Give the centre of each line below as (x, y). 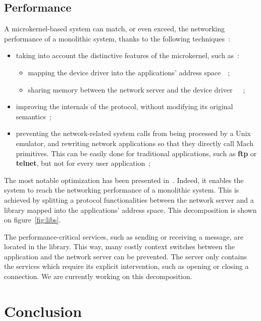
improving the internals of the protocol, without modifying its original (124, 106)
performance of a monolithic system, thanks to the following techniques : (117, 38)
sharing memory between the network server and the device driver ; (137, 89)
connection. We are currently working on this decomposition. (98, 276)
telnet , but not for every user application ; (83, 163)
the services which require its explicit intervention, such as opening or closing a (126, 266)
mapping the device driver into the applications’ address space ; (129, 72)
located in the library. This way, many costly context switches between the (119, 246)
